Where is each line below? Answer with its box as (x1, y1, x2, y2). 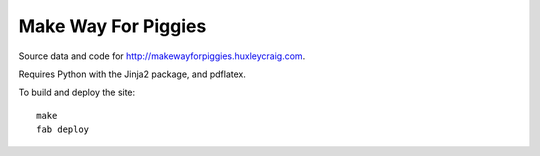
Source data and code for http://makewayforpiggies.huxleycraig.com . (18, 50, 306, 62)
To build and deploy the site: (18, 86, 136, 99)
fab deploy (36, 124, 90, 135)
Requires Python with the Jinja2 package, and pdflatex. (18, 68, 247, 80)
